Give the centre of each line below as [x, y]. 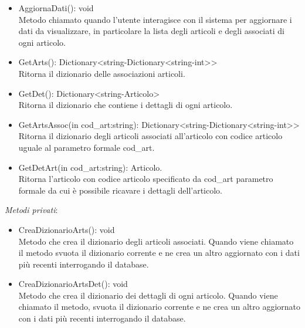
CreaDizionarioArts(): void [67, 229]
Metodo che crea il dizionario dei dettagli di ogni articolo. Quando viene [148, 295]
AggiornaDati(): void [56, 8]
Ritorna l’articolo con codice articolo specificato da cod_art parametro [146, 179]
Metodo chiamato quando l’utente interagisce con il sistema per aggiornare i [155, 19]
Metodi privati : [31, 210]
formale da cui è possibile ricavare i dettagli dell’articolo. [120, 190]
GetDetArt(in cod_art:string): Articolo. [90, 167]
